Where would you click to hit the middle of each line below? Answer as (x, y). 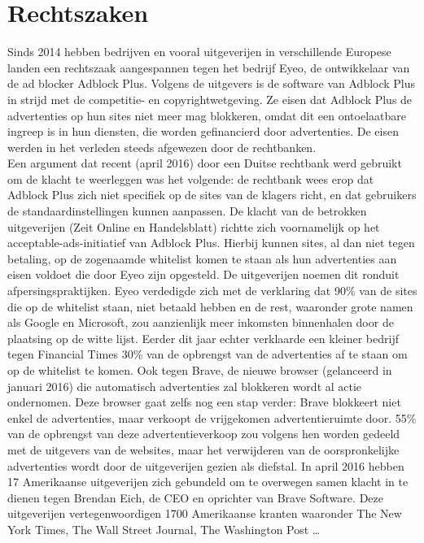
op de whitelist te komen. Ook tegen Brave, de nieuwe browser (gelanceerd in (200, 370)
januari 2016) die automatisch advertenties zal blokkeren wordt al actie (185, 386)
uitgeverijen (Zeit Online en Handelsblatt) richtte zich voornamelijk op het (194, 226)
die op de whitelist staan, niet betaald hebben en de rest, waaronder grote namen (210, 306)
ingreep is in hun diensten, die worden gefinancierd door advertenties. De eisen (203, 131)
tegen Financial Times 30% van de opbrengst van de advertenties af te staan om (208, 354)
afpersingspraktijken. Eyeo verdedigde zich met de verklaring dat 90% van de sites (212, 291)
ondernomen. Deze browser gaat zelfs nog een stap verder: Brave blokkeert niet (204, 402)
